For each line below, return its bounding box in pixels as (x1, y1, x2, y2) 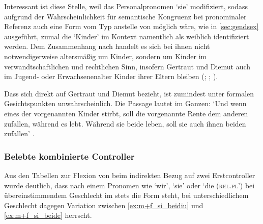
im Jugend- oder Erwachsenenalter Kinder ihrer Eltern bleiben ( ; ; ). (4, 71, 218, 82)
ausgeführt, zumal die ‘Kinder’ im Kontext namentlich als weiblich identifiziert (4, 31, 249, 41)
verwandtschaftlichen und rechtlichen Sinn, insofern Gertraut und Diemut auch (4, 61, 251, 71)
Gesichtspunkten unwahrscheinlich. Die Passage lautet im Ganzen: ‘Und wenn (4, 98, 247, 109)
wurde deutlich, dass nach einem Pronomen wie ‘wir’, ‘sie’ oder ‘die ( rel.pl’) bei (4, 180, 255, 190)
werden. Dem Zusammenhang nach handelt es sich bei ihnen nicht (4, 41, 210, 52)
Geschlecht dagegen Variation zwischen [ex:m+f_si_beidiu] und (4, 200, 203, 210)
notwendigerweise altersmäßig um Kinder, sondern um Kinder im (4, 51, 207, 61)
